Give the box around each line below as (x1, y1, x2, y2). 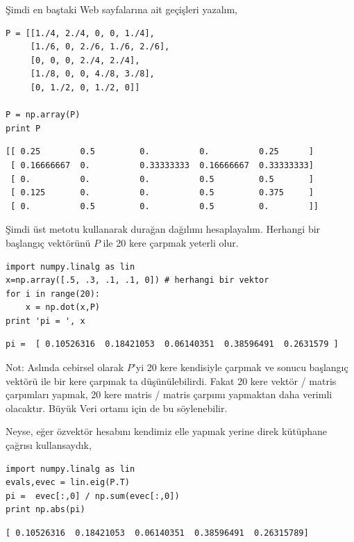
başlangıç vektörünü (6, 235, 91, 249)
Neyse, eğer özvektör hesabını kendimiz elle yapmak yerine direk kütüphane (6, 424, 328, 438)
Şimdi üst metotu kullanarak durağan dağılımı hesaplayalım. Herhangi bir (6, 222, 321, 236)
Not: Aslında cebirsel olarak (6, 360, 124, 375)
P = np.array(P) (6, 110, 81, 120)
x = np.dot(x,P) (25, 302, 101, 313)
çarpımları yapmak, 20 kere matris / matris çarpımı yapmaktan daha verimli (6, 387, 332, 402)
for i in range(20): (6, 288, 101, 299)
